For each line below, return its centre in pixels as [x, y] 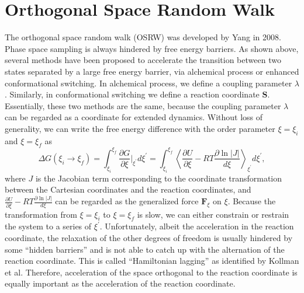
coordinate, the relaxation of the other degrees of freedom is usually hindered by [149, 237]
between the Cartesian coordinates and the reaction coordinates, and [128, 189]
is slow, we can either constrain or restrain [213, 214]
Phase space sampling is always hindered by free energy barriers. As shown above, [152, 48]
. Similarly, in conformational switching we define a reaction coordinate [132, 94]
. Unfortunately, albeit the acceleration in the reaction [197, 226]
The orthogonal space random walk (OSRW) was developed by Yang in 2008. [143, 37]
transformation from [41, 214]
